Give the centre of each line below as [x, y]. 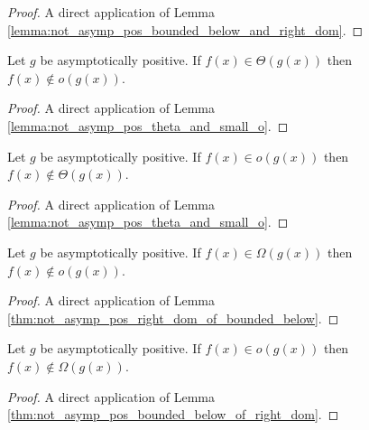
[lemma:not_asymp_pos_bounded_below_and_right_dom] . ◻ [185, 29]
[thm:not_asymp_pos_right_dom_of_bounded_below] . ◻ [173, 318]
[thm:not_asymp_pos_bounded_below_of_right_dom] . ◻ [173, 414]
